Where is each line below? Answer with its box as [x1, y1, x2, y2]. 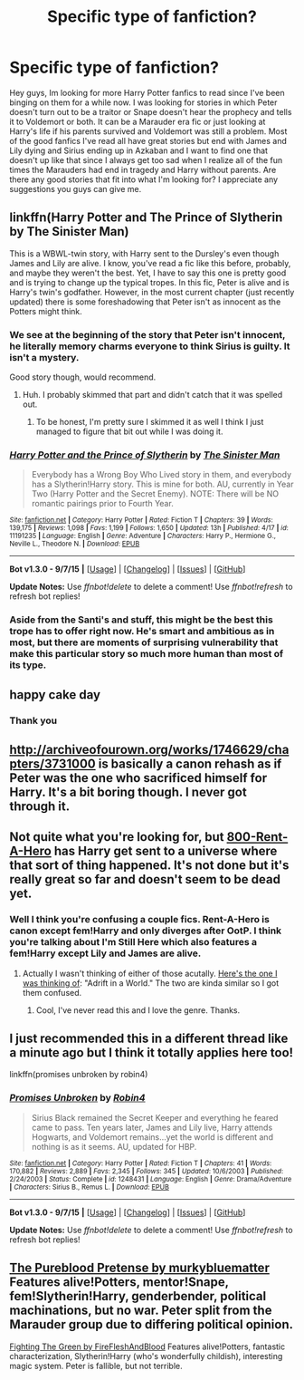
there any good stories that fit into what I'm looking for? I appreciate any [9, 174, 279, 185]
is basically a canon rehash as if [98, 756, 282, 771]
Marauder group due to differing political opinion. [9, 1317, 294, 1333]
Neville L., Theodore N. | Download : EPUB [9, 539, 140, 549]
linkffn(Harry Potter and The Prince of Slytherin [9, 210, 283, 226]
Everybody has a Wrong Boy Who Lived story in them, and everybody [31, 469, 292, 480]
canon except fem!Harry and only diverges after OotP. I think [9, 924, 282, 937]
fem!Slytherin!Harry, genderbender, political [9, 1288, 267, 1304]
